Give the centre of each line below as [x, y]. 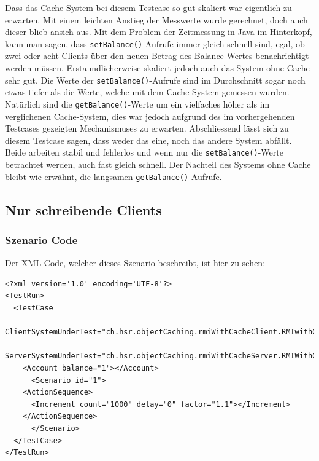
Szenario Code [41, 239]
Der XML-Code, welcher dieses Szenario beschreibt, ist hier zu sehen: [135, 263]
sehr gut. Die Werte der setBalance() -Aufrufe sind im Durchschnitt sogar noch [155, 80]
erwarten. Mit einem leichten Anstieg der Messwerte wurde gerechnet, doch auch [156, 19]
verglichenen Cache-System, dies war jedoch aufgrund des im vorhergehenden [150, 116]
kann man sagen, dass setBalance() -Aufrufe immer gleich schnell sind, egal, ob [155, 43]
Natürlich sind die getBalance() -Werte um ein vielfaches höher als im [137, 104]
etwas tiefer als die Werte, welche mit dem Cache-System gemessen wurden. [147, 92]
